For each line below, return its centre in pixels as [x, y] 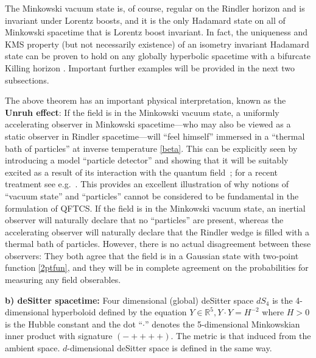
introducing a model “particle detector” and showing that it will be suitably [147, 160]
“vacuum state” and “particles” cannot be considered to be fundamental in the [152, 195]
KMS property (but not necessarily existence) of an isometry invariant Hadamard [157, 44]
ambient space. [33, 348]
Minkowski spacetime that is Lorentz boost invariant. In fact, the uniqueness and [156, 32]
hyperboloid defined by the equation [119, 312]
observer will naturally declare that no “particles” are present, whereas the [144, 220]
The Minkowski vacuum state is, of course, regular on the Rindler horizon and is [155, 8]
